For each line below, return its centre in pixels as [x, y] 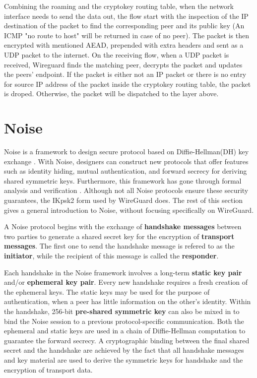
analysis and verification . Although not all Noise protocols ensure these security [126, 190]
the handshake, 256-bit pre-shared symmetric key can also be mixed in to [122, 311]
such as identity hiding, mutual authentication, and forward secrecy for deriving [126, 171]
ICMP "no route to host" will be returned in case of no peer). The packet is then [127, 35]
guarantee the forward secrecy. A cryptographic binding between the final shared [127, 340]
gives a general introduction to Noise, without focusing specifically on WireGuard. [129, 210]
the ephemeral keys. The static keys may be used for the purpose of [107, 291]
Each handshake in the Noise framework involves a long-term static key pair [123, 272]
